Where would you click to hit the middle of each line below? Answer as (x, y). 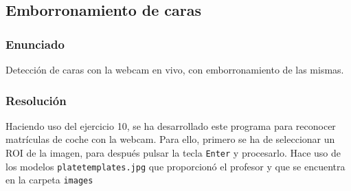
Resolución (36, 100)
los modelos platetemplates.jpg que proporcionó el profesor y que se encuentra (175, 166)
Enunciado (35, 44)
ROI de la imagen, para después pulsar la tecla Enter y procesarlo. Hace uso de (173, 153)
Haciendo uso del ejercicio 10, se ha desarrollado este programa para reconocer (171, 125)
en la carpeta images (49, 180)
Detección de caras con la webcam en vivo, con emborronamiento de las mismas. (175, 69)
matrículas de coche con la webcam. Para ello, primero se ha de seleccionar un (170, 139)
